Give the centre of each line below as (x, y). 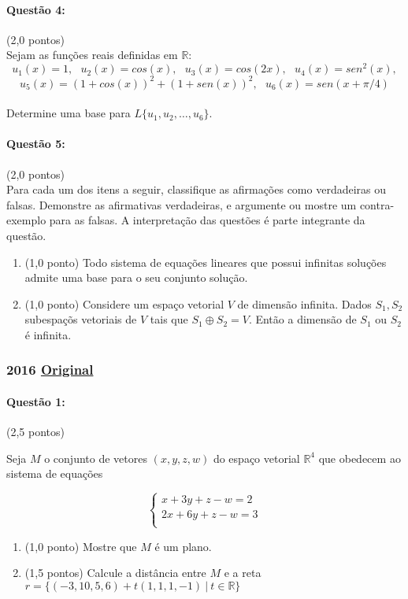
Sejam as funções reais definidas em (92, 55)
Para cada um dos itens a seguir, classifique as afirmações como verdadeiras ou (197, 189)
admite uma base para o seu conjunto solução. (136, 277)
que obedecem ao (360, 458)
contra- (377, 204)
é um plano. (183, 546)
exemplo (26, 220)
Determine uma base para (69, 113)
